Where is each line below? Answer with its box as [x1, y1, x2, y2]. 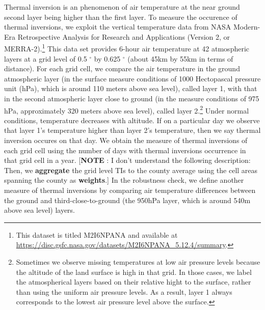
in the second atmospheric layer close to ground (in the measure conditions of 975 [4, 93, 259, 103]
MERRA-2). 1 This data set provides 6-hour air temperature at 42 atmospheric [4, 42, 250, 54]
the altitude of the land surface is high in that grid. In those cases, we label [16, 266, 252, 277]
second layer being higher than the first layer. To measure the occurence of [4, 11, 237, 22]
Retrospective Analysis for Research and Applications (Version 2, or [17, 31, 230, 42]
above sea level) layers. [4, 205, 75, 215]
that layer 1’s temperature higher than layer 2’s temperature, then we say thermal [4, 125, 261, 135]
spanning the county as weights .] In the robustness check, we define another [4, 175, 244, 185]
